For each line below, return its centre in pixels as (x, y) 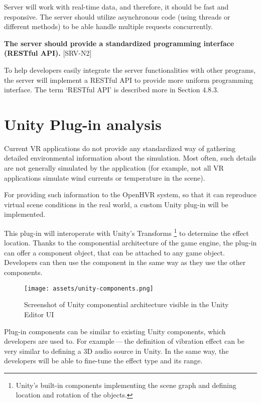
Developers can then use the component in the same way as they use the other (125, 262)
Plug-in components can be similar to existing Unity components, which (115, 331)
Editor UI (39, 314)
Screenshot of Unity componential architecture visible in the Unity (126, 304)
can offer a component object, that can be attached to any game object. (114, 252)
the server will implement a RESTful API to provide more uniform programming (129, 80)
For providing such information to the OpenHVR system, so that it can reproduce (130, 194)
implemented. (25, 214)
